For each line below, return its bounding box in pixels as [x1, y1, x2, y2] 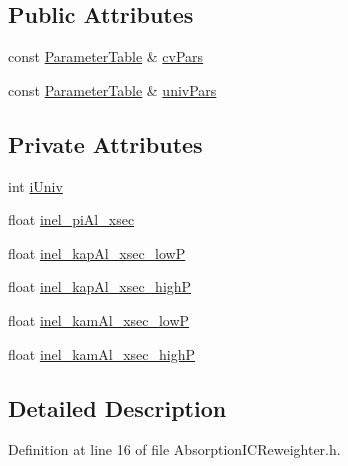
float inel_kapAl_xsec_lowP [8, 242, 186, 263]
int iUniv [8, 175, 63, 196]
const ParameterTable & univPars [8, 79, 217, 100]
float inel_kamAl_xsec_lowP [8, 309, 190, 330]
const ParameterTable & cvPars [8, 46, 204, 67]
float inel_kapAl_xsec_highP [8, 276, 192, 297]
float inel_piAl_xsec [8, 209, 135, 230]
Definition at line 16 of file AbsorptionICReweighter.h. [8, 439, 341, 460]
